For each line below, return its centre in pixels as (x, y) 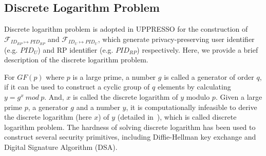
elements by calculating (194, 87)
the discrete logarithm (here (48, 117)
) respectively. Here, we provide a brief (197, 49)
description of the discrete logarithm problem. (76, 60)
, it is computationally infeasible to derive (192, 107)
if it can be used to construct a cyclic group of (77, 87)
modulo (198, 97)
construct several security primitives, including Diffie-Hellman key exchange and (130, 137)
